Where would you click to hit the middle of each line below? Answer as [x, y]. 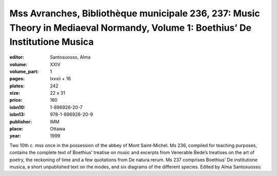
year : [15, 136]
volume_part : [24, 71]
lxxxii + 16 [61, 79]
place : [16, 129]
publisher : [21, 122]
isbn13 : [17, 115]
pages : [17, 79]
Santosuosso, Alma [70, 57]
